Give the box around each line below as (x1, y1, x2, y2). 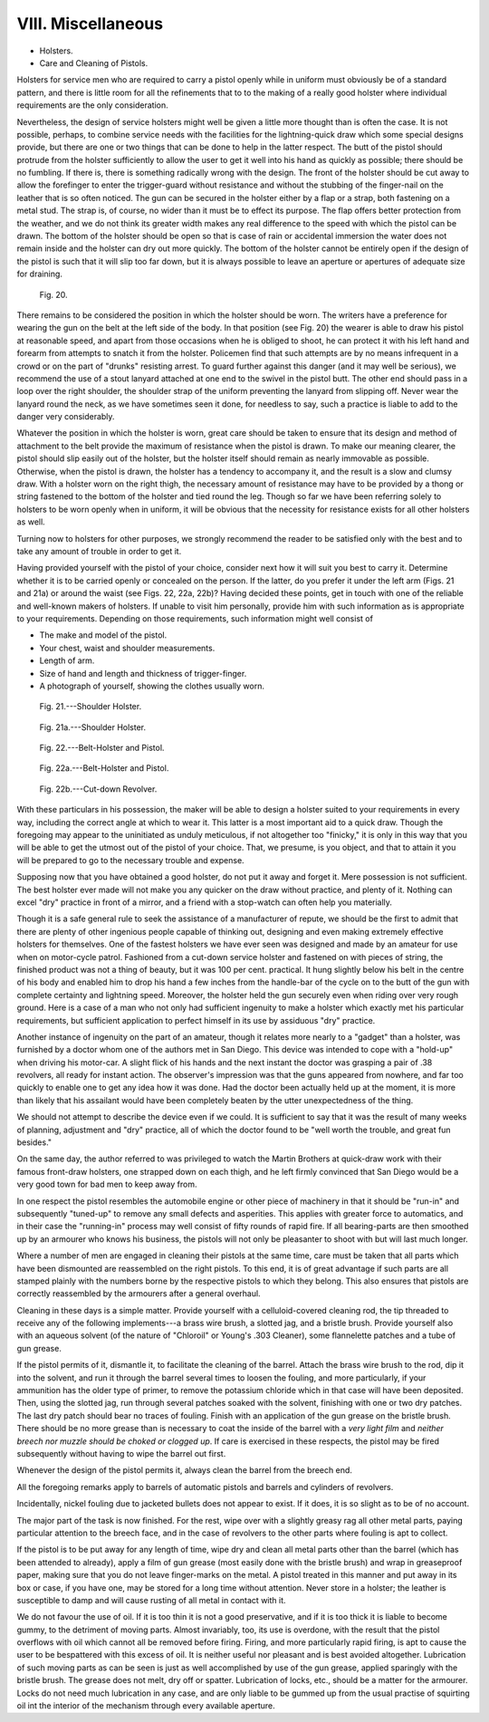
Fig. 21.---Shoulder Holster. (39, 701, 142, 712)
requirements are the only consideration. (16, 100, 168, 111)
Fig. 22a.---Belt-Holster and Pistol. (39, 763, 169, 774)
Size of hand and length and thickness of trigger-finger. (39, 668, 247, 678)
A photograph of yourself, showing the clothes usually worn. (39, 680, 264, 691)
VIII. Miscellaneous (16, 14, 163, 34)
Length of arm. (39, 655, 95, 666)
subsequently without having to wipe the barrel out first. (16, 1448, 226, 1458)
